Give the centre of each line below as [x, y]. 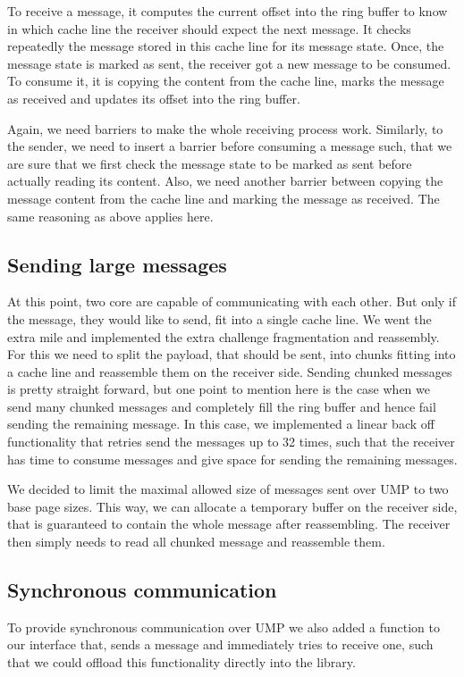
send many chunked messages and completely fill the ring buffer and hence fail [222, 406]
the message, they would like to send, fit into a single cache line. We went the [219, 318]
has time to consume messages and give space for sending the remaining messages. [232, 459]
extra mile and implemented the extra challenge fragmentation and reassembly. [224, 336]
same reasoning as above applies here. [110, 216]
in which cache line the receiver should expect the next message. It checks [209, 28]
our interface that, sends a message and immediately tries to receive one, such [220, 644]
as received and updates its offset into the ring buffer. [154, 98]
